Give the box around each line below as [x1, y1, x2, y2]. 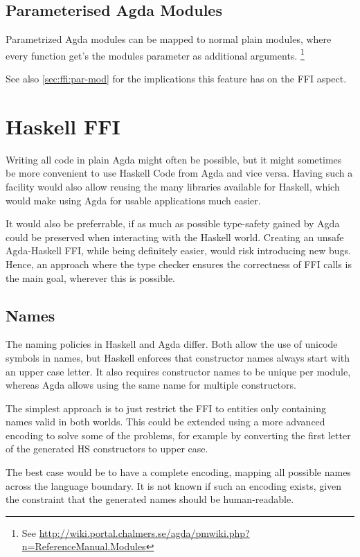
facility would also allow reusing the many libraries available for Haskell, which [6, 179, 340, 193]
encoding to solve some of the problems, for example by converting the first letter [6, 427, 351, 442]
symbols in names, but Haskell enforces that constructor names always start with [6, 350, 350, 364]
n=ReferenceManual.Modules [21, 539, 146, 554]
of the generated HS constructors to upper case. [6, 441, 208, 456]
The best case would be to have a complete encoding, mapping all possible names [6, 465, 351, 479]
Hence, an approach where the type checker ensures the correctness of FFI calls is [6, 256, 352, 271]
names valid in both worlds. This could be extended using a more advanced [6, 414, 325, 429]
